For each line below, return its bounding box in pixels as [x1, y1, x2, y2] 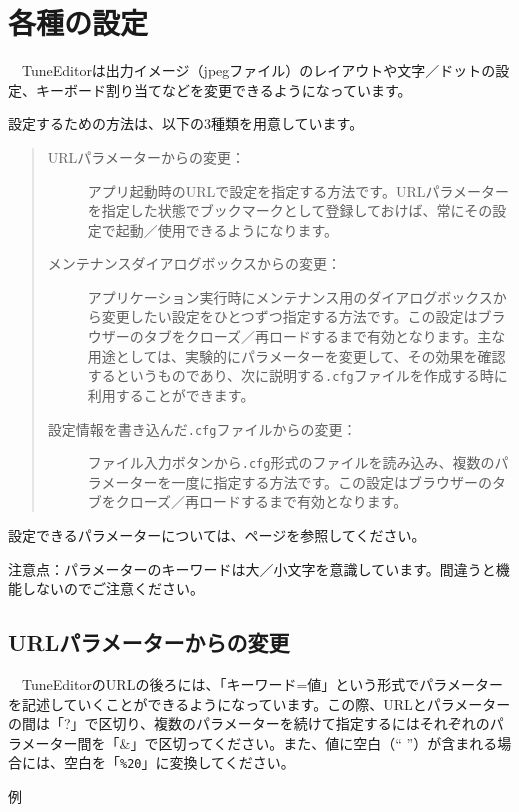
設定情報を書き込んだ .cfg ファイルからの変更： [47, 418, 357, 439]
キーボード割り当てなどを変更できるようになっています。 [35, 79, 412, 100]
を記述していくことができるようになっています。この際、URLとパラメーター [8, 693, 511, 714]
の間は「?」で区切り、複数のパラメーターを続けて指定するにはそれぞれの [8, 713, 490, 734]
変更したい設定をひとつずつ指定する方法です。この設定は [101, 306, 478, 327]
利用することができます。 [87, 384, 255, 405]
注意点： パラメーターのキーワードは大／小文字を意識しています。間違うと [8, 558, 496, 579]
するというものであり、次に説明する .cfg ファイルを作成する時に [87, 365, 508, 386]
